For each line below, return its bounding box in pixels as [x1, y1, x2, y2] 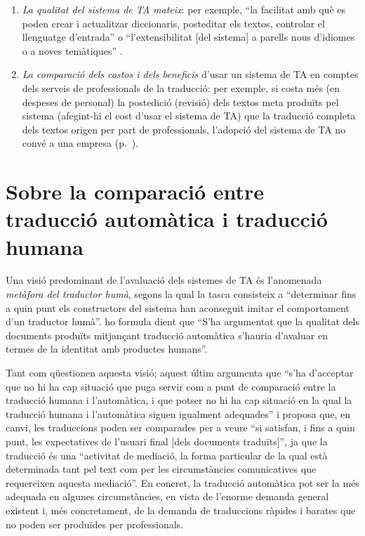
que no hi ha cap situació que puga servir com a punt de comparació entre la [6, 379, 336, 393]
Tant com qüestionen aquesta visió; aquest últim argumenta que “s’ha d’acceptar [6, 365, 354, 379]
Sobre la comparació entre [6, 177, 265, 206]
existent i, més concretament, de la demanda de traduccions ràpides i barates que [6, 502, 356, 517]
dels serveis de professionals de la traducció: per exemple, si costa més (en [22, 80, 340, 95]
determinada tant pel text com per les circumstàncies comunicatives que [6, 462, 317, 476]
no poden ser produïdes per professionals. [6, 516, 183, 531]
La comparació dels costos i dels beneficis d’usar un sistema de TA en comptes [22, 67, 359, 81]
